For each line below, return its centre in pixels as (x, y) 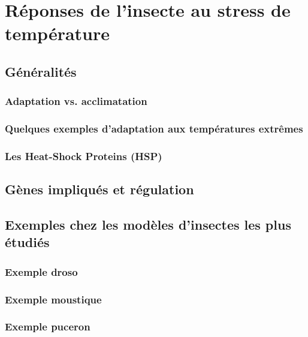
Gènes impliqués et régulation (99, 189)
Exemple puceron (48, 327)
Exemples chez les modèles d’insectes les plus (148, 225)
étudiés (27, 242)
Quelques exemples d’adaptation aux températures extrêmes (154, 129)
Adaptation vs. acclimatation (76, 101)
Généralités (41, 71)
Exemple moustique (53, 299)
